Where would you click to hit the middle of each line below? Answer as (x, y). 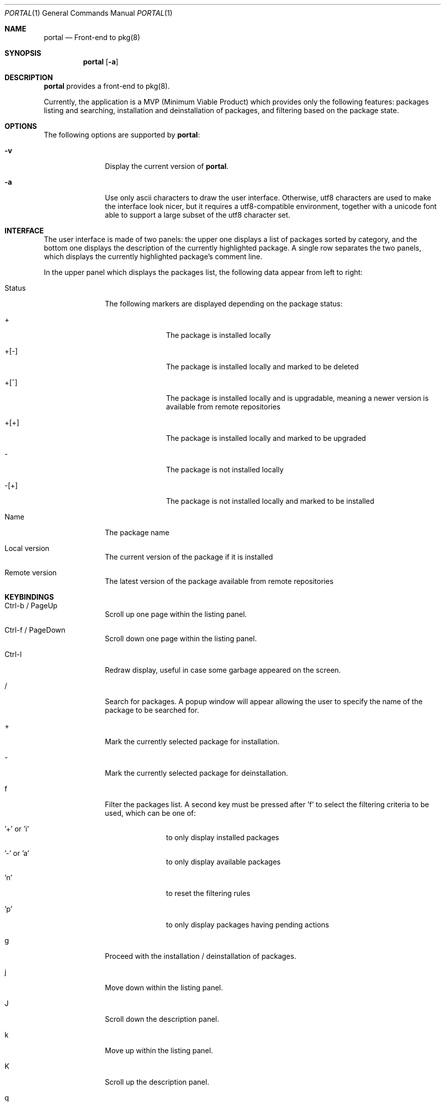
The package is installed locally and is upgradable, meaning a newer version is (297, 398)
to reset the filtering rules (208, 893)
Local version (27, 548)
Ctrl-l (13, 654)
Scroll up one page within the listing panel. (176, 614)
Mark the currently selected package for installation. (192, 741)
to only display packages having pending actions (248, 925)
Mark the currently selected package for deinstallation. (196, 773)
